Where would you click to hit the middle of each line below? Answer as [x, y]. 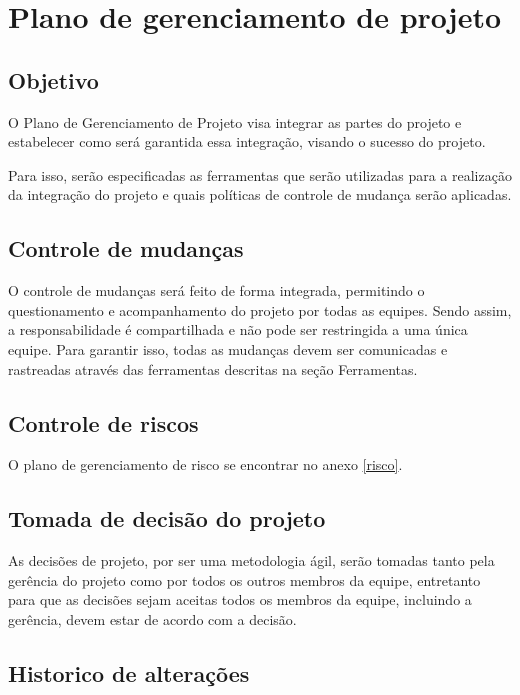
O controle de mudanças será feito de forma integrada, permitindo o [216, 290]
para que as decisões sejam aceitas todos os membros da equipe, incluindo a [240, 599]
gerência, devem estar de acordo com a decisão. [152, 618]
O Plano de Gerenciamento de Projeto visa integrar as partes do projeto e [235, 121]
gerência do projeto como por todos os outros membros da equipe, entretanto [244, 579]
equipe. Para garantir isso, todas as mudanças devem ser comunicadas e [228, 348]
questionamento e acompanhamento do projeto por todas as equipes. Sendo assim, [260, 309]
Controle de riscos [103, 422]
